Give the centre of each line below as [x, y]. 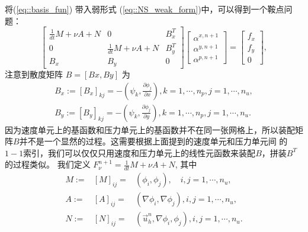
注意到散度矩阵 [34, 74]
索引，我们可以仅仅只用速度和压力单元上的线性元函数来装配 [139, 152]
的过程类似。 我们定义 [48, 164]
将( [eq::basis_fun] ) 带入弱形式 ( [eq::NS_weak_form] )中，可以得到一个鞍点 [145, 9]
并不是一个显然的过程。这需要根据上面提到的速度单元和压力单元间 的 [153, 141]
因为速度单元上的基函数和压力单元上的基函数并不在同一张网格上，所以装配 [150, 129]
